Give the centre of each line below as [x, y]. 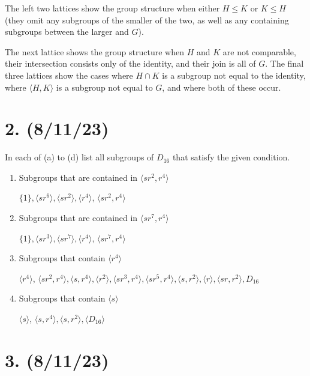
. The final [285, 63]
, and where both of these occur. [222, 87]
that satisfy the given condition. [231, 157]
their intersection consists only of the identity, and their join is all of [130, 63]
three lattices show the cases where [69, 75]
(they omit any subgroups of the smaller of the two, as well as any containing [147, 20]
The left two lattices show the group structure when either [112, 8]
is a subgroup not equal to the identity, [234, 75]
